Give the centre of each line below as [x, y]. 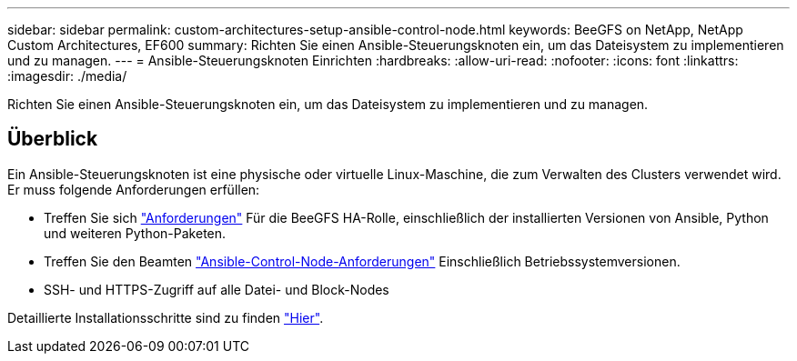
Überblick [53, 139]
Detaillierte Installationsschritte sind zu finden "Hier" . [166, 317]
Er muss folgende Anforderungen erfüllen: [134, 189]
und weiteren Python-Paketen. [135, 233]
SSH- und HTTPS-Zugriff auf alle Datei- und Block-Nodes [217, 289]
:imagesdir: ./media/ [67, 76]
